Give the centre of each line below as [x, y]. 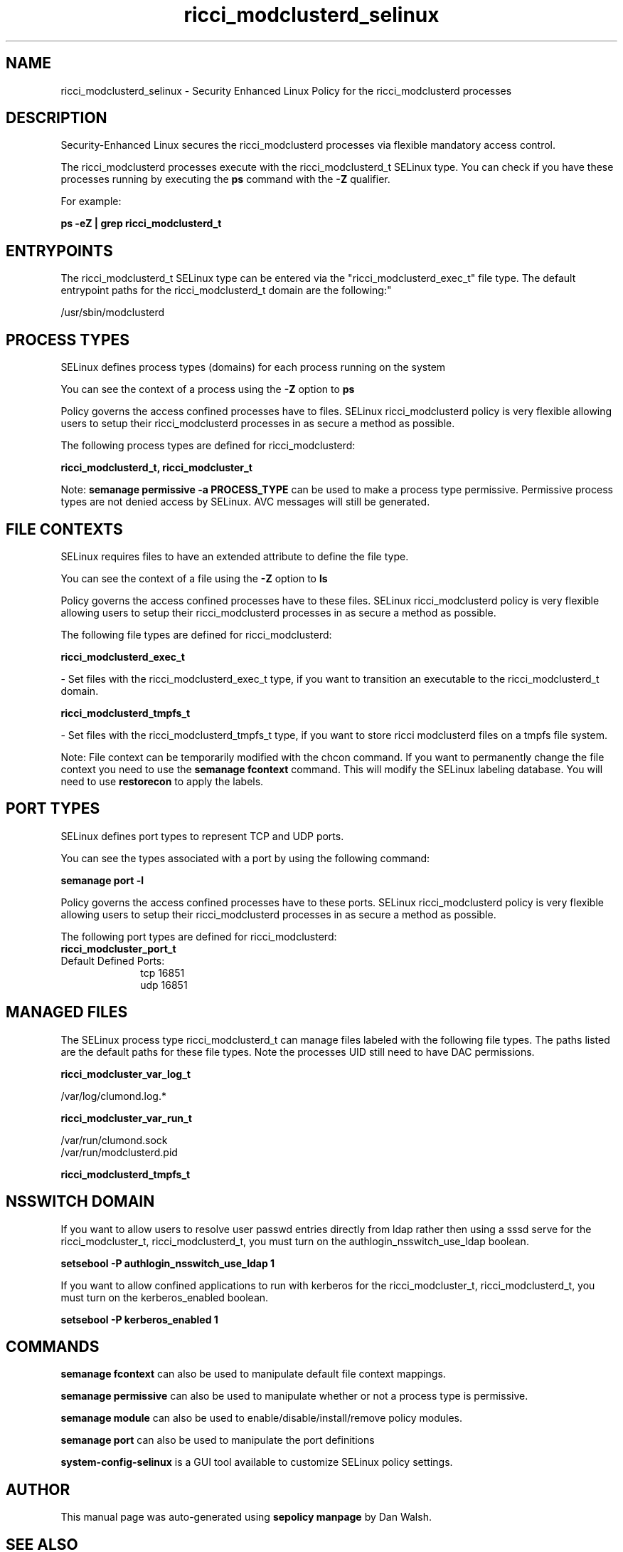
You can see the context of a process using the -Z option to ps [208, 389]
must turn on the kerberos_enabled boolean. [165, 1297]
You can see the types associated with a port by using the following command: [245, 858]
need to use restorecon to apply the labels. [162, 781]
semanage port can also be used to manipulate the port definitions [218, 1440]
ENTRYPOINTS [59, 251]
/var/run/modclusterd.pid [119, 1152]
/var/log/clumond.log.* [113, 1096]
